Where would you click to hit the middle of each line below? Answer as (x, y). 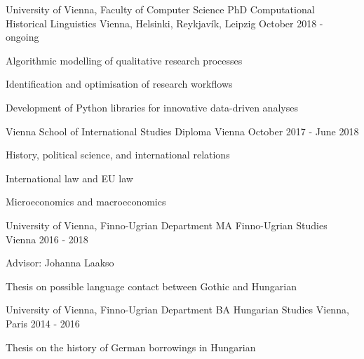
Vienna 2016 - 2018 (47, 239)
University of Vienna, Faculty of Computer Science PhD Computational (160, 9)
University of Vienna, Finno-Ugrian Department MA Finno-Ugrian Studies (167, 225)
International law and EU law (69, 178)
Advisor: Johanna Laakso (60, 263)
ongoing (22, 37)
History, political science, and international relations (118, 155)
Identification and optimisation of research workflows (119, 84)
